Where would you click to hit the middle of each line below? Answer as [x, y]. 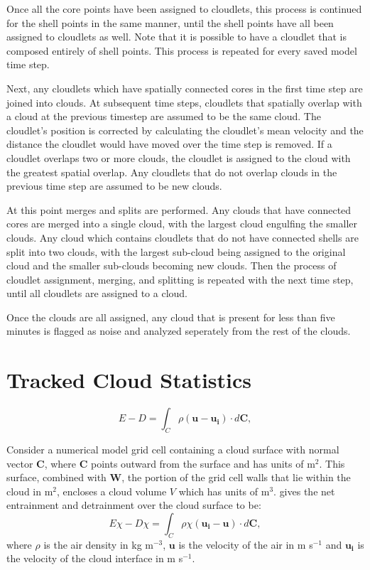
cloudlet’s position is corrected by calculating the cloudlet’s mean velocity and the [185, 130]
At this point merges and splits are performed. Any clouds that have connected [179, 209]
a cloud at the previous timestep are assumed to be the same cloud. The [164, 116]
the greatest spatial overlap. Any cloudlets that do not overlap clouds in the [172, 172]
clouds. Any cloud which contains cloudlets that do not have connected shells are [183, 237]
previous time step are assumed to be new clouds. [114, 186]
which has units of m [224, 491]
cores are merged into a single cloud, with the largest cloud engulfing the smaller [182, 224]
